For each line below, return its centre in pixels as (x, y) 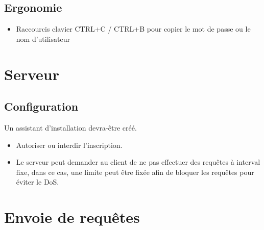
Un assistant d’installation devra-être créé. (70, 127)
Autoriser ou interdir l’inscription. (69, 145)
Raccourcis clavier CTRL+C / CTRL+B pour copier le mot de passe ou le (133, 29)
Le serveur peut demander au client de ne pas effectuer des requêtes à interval (138, 162)
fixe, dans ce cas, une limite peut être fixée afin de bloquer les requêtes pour (135, 172)
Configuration (41, 106)
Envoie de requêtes (72, 217)
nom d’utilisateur (43, 39)
